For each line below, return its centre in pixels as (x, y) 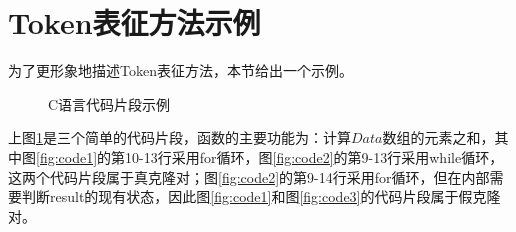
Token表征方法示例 (134, 22)
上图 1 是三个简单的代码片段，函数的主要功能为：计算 (179, 137)
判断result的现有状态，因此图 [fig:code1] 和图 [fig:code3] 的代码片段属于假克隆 (261, 196)
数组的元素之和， (438, 137)
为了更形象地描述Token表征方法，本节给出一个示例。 (180, 70)
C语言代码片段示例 (109, 103)
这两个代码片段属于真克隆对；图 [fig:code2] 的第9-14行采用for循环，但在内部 (249, 176)
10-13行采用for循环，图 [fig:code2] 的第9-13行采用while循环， (314, 156)
